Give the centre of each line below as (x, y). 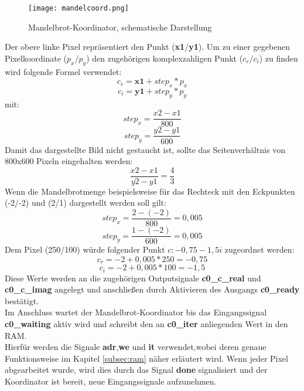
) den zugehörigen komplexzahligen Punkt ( (165, 58)
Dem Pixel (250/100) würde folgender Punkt (85, 249)
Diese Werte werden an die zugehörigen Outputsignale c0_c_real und (133, 278)
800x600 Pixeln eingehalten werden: (69, 161)
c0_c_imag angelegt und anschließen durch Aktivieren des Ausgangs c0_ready (152, 289)
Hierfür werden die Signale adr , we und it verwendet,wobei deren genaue (136, 347)
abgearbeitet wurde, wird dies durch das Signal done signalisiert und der (136, 370)
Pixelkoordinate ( (36, 58)
